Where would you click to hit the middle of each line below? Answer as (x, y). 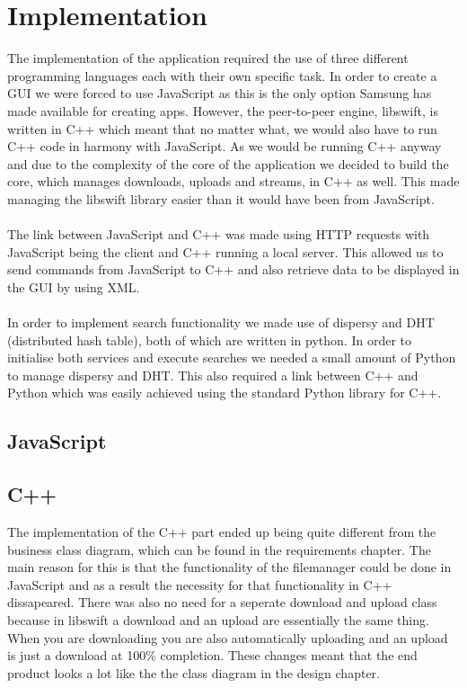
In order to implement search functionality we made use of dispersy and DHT (221, 322)
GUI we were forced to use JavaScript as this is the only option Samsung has (220, 93)
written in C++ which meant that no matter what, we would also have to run (222, 128)
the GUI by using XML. (74, 286)
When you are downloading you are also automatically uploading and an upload (228, 637)
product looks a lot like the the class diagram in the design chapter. (194, 672)
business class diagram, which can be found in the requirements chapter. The (219, 549)
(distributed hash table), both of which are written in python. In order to (209, 340)
